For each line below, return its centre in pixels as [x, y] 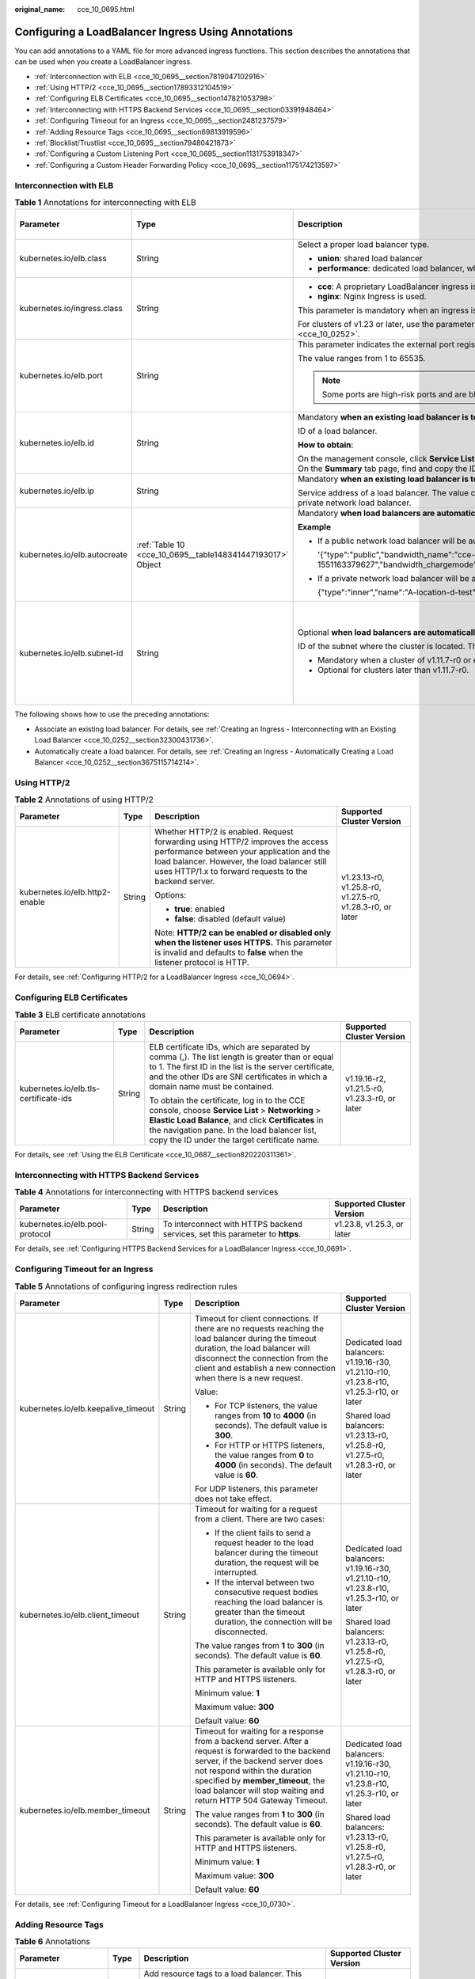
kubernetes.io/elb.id [57, 443]
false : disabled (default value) [230, 919]
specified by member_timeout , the [260, 1780]
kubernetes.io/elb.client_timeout [80, 1615]
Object [148, 564]
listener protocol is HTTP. [202, 963]
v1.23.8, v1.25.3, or [369, 1225]
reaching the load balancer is [269, 1601]
